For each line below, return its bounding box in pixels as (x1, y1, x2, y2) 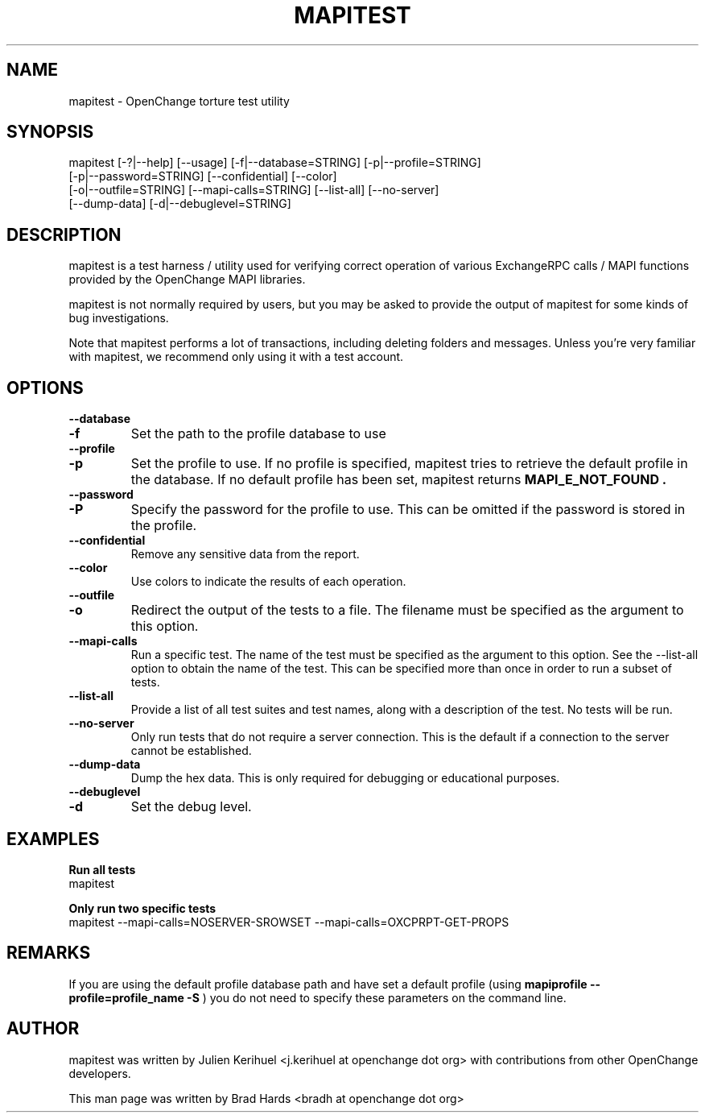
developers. (68, 1066, 131, 1080)
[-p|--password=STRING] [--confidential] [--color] (68, 169, 337, 184)
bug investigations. (68, 311, 169, 325)
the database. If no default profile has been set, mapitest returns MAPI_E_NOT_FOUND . (130, 471, 667, 488)
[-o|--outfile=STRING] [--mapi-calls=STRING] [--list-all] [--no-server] (68, 183, 439, 197)
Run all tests (68, 862, 136, 877)
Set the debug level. (130, 798, 252, 815)
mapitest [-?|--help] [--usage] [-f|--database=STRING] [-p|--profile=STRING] (68, 155, 481, 170)
